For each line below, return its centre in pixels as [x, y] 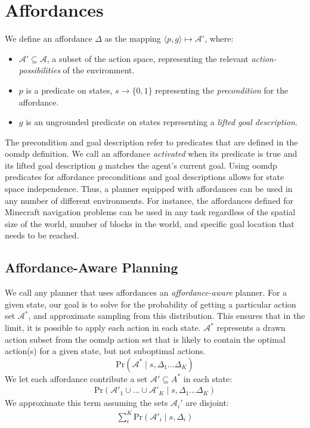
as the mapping [133, 38]
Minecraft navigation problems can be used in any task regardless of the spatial [150, 212]
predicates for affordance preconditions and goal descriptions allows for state [145, 177]
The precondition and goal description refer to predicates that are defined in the [151, 142]
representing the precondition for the [222, 90]
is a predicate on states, [69, 90]
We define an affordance [49, 38]
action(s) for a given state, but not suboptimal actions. [105, 351]
